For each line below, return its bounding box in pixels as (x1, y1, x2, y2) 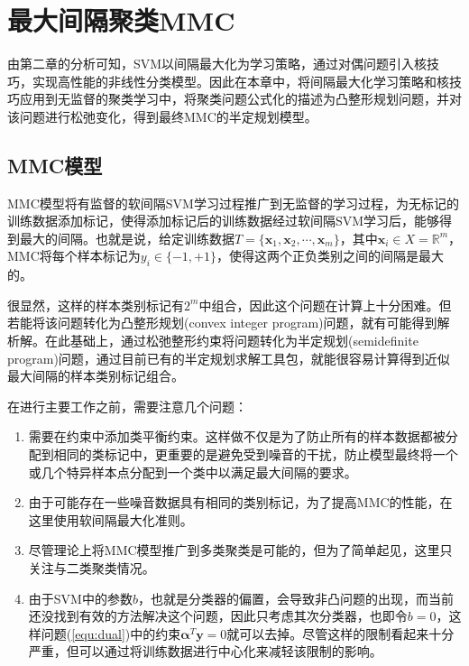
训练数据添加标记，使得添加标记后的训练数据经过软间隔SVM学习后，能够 (7, 211, 440, 230)
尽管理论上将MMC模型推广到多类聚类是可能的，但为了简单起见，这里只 (28, 541, 453, 560)
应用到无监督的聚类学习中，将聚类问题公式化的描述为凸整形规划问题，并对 (19, 89, 462, 108)
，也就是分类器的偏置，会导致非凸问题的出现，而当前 (137, 588, 454, 607)
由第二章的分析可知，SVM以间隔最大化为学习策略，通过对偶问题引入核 (7, 54, 428, 73)
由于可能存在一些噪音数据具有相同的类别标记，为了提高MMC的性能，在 (28, 493, 453, 512)
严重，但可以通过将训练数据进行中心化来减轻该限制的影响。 (28, 642, 382, 661)
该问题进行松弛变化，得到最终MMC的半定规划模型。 (7, 106, 317, 125)
